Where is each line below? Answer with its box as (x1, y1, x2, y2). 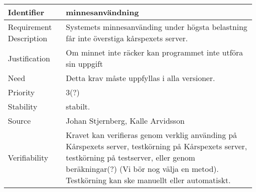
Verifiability (8, 152, 48, 163)
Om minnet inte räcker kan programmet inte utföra (65, 47, 243, 58)
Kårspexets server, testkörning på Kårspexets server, (65, 140, 247, 152)
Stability (8, 101, 37, 112)
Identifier (8, 6, 44, 18)
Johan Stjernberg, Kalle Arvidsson (65, 115, 185, 126)
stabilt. (65, 101, 90, 112)
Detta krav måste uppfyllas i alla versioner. (65, 72, 215, 83)
